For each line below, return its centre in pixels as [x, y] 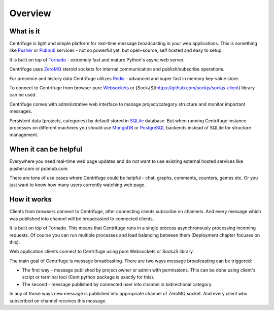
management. [24, 135]
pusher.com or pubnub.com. [39, 168]
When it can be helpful [46, 149]
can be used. [23, 95]
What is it [25, 31]
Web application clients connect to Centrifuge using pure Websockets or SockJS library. [102, 252]
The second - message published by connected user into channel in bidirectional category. [117, 284]
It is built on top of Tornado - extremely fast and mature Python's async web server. [97, 60]
